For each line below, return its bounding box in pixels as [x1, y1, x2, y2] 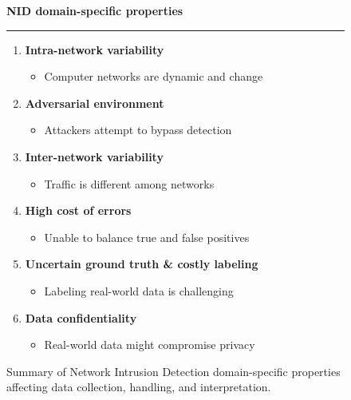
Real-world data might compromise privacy [44, 336, 255, 353]
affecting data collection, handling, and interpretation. [6, 378, 271, 395]
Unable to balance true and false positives [44, 228, 250, 245]
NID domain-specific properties [6, 2, 183, 18]
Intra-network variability [25, 41, 164, 57]
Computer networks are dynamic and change [44, 68, 263, 85]
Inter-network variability [25, 148, 164, 164]
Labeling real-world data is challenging [44, 282, 234, 299]
